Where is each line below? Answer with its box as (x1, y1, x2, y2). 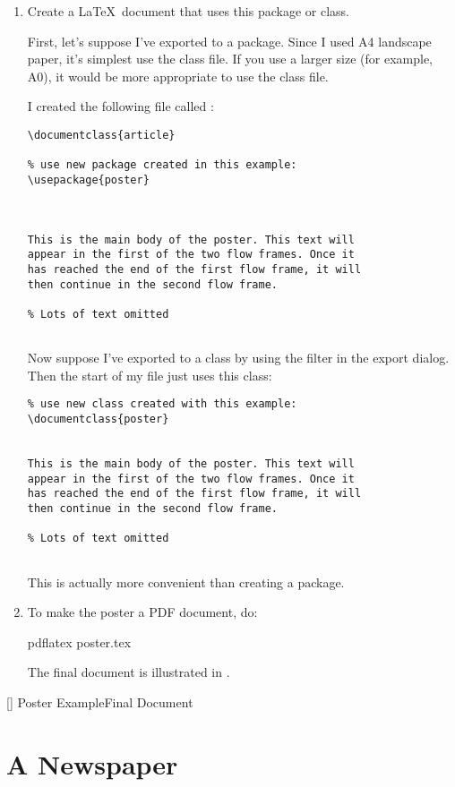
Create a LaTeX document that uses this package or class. (27, 2, 349, 20)
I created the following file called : (27, 97, 214, 115)
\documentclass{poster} (27, 413, 169, 425)
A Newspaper (6, 745, 178, 782)
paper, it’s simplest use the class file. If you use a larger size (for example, (27, 49, 434, 68)
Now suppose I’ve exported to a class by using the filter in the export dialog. (27, 348, 450, 367)
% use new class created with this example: (27, 398, 297, 411)
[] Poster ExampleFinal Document (6, 692, 193, 711)
